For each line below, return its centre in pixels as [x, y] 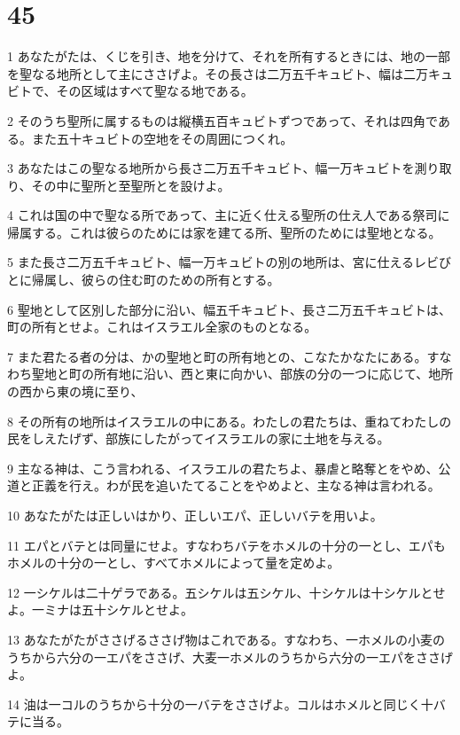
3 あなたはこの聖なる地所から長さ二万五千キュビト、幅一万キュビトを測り [223, 168]
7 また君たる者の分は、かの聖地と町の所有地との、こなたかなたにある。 [217, 356]
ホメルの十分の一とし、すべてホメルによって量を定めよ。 [174, 563]
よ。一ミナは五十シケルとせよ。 [100, 610]
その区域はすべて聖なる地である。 [155, 91]
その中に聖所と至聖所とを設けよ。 [131, 185]
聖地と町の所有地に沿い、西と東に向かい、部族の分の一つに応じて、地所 [242, 374]
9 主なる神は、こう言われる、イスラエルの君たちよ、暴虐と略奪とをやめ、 [223, 468]
